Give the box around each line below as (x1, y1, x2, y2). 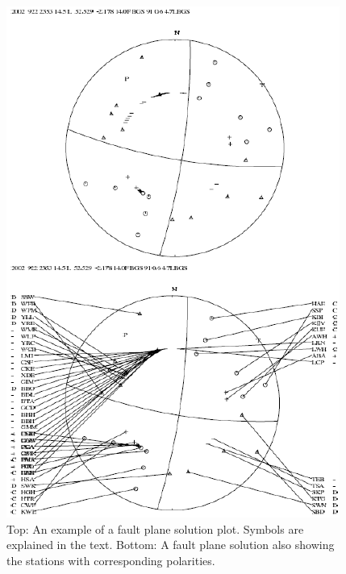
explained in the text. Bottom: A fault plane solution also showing (6, 536, 335, 553)
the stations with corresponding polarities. (6, 551, 215, 568)
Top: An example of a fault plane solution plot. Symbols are (6, 520, 304, 537)
